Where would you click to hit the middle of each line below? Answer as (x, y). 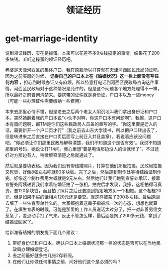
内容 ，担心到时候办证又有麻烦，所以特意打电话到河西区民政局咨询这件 (82, 82)
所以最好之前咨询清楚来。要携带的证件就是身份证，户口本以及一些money (80, 95)
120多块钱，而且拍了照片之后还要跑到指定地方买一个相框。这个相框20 (90, 190)
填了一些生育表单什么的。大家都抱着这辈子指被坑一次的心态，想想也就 (81, 203)
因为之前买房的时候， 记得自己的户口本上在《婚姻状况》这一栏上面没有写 (80, 76)
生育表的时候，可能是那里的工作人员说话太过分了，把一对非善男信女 (92, 209)
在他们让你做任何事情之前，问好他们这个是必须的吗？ (67, 262)
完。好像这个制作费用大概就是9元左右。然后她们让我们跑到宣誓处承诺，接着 (83, 178)
